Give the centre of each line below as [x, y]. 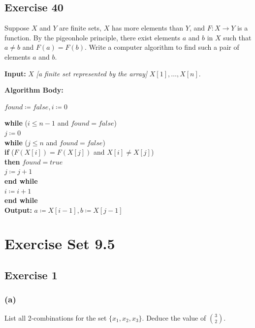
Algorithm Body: [34, 90]
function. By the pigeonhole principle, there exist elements [93, 37]
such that [237, 37]
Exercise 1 [31, 275]
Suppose [17, 28]
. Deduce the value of [174, 317]
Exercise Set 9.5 [60, 244]
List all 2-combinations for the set [56, 317]
